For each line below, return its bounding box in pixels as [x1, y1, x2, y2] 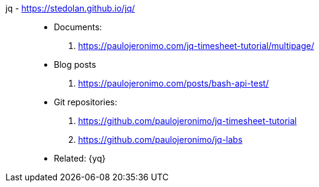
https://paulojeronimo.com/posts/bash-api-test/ [78, 78, 269, 88]
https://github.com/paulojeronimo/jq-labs [78, 134, 243, 145]
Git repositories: [54, 97, 117, 107]
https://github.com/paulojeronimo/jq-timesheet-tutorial [78, 116, 297, 126]
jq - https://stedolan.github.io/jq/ [5, 3, 135, 13]
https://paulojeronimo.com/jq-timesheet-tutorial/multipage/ [78, 41, 314, 51]
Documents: [54, 22, 102, 32]
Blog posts [54, 59, 96, 70]
